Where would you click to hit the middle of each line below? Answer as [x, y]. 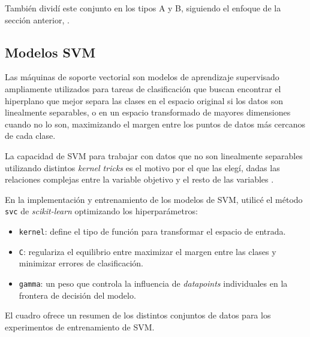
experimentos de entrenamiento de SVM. [80, 327]
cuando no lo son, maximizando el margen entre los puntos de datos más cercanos [155, 124]
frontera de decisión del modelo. [77, 295]
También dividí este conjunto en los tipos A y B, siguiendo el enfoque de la [143, 8]
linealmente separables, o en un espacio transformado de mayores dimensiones [148, 112]
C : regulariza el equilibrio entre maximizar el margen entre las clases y [148, 251]
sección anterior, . [37, 19]
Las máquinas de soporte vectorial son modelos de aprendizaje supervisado [142, 77]
